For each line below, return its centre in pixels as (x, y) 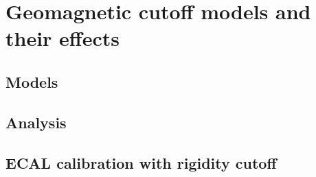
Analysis (36, 122)
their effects (63, 38)
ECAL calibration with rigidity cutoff (141, 162)
